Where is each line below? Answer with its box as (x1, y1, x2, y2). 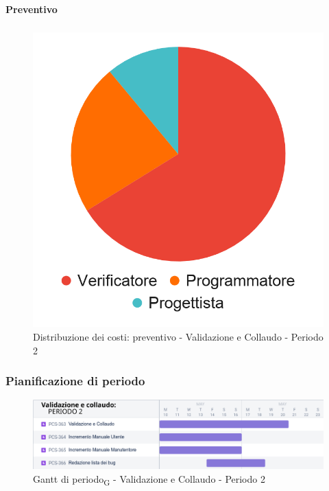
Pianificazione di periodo (5, 372, 145, 389)
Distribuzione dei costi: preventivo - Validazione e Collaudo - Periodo (33, 329, 324, 343)
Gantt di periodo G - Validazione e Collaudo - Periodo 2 (33, 471, 265, 488)
